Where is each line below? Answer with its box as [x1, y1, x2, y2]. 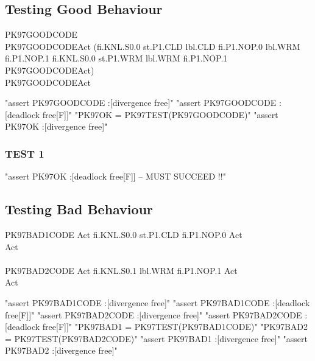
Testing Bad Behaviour [5, 200, 154, 219]
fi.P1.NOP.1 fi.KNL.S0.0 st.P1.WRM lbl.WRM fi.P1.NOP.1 [5, 52, 228, 65]
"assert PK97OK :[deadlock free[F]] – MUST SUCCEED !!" [5, 170, 226, 183]
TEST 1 [5, 145, 44, 161]
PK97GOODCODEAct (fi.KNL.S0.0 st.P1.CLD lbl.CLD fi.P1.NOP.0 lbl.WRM [5, 40, 300, 52]
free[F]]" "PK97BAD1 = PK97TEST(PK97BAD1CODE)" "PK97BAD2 [42, 320, 308, 333]
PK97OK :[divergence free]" [5, 120, 108, 133]
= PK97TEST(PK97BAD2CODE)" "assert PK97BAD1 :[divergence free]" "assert [5, 332, 308, 345]
